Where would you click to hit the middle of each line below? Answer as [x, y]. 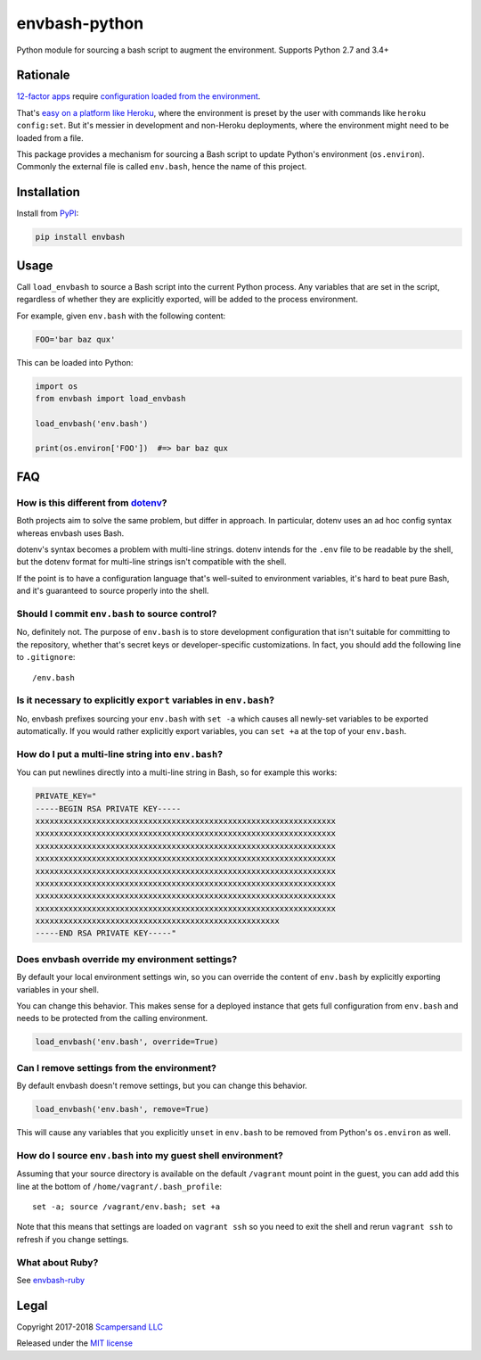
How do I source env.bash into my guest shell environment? [150, 1155]
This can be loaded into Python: [75, 362]
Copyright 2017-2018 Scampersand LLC [90, 1327]
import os [57, 386]
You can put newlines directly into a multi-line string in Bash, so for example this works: [177, 772]
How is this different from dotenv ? [92, 502]
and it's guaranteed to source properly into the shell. [113, 591]
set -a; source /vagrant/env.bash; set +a [126, 1207]
